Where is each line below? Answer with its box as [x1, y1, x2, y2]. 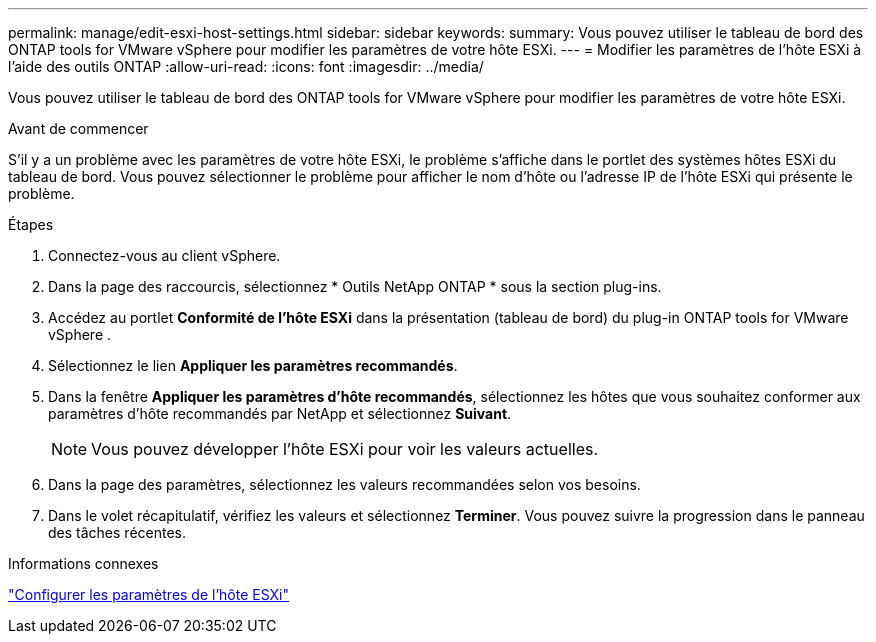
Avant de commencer [8, 120, 149, 137]
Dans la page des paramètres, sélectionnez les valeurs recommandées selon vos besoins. [48, 476, 641, 493]
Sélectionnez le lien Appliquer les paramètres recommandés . [48, 357, 458, 374]
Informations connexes [8, 555, 159, 572]
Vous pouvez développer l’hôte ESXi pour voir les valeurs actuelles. [91, 439, 599, 459]
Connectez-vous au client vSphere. [48, 247, 281, 264]
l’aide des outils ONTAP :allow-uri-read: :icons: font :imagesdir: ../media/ [8, 58, 484, 75]
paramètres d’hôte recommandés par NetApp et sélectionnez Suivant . [48, 405, 512, 422]
